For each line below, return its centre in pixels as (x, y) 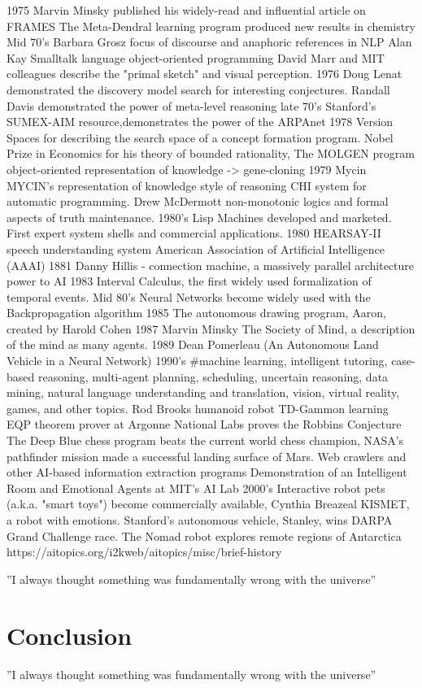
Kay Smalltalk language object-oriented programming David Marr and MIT (196, 57)
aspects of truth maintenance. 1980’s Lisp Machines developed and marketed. (199, 217)
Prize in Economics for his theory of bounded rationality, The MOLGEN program (211, 153)
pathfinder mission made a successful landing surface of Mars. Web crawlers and (207, 456)
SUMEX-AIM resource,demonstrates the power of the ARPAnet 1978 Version (200, 122)
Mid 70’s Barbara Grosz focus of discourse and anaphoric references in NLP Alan (209, 42)
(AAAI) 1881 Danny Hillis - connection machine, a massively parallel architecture (211, 265)
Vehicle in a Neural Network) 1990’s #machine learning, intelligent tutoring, (197, 361)
